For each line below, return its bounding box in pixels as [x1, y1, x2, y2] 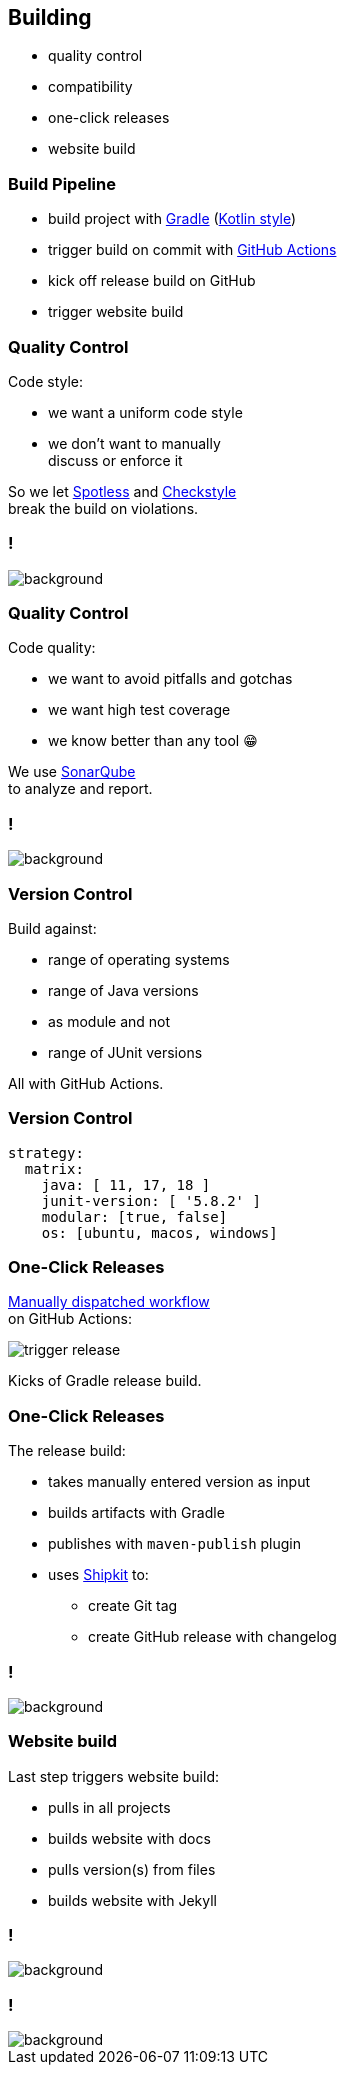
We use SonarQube [8, 763, 136, 781]
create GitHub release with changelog [88, 1628, 337, 1646]
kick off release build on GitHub [48, 272, 256, 290]
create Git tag [88, 1597, 178, 1615]
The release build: [8, 1442, 126, 1460]
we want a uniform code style [48, 403, 243, 421]
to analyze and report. [8, 780, 153, 798]
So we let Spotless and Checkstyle [8, 482, 237, 500]
